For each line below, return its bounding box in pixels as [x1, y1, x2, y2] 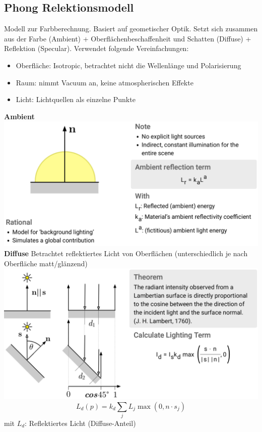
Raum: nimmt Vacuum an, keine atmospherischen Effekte [16, 77, 193, 87]
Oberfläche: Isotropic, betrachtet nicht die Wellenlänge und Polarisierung [16, 60, 241, 70]
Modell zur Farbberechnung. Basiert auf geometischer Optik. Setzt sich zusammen [4, 23, 258, 34]
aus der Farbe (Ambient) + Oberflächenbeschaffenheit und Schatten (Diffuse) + [4, 33, 251, 43]
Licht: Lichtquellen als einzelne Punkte [16, 94, 136, 105]
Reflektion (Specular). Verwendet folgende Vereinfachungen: [4, 43, 189, 54]
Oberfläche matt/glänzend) [4, 258, 88, 268]
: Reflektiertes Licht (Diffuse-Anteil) [25, 418, 136, 428]
